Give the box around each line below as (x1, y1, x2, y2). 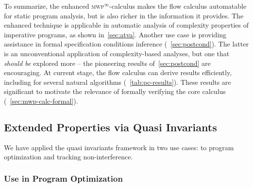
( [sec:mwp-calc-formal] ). (4, 95, 78, 106)
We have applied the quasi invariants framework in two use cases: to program (4, 142, 234, 152)
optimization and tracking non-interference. (4, 152, 133, 162)
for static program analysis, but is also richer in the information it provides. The (4, 10, 244, 20)
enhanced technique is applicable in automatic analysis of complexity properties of (4, 20, 249, 30)
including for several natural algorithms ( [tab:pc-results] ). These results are (4, 77, 231, 87)
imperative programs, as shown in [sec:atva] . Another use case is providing (4, 29, 227, 39)
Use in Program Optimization (4, 172, 123, 184)
